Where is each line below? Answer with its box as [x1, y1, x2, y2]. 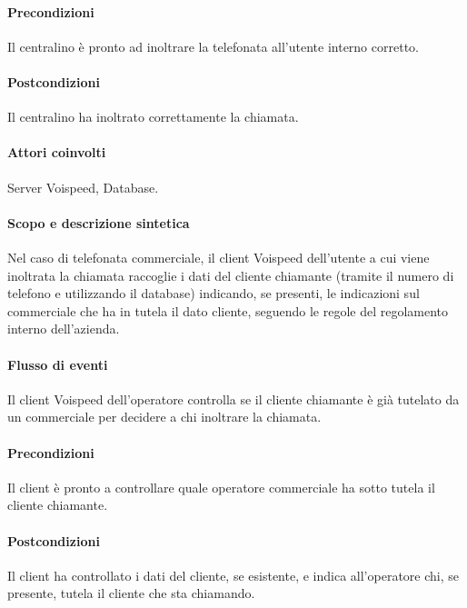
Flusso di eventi [7, 354, 108, 374]
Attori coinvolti [7, 143, 106, 162]
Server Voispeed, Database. [7, 177, 159, 196]
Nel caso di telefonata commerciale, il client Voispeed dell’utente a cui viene [7, 247, 430, 266]
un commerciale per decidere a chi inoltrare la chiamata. [7, 407, 322, 426]
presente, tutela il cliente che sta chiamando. [7, 583, 255, 603]
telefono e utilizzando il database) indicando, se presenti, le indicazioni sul [7, 284, 420, 303]
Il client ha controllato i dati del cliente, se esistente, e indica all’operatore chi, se [7, 565, 459, 584]
